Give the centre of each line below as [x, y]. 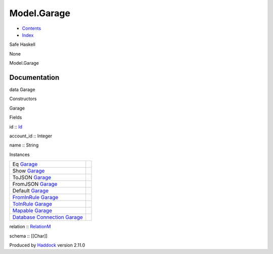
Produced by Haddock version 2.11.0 [47, 245]
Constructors [23, 99]
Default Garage [31, 191]
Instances [19, 155]
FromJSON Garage [35, 184]
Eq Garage [25, 164]
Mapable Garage [32, 211]
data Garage [22, 90]
